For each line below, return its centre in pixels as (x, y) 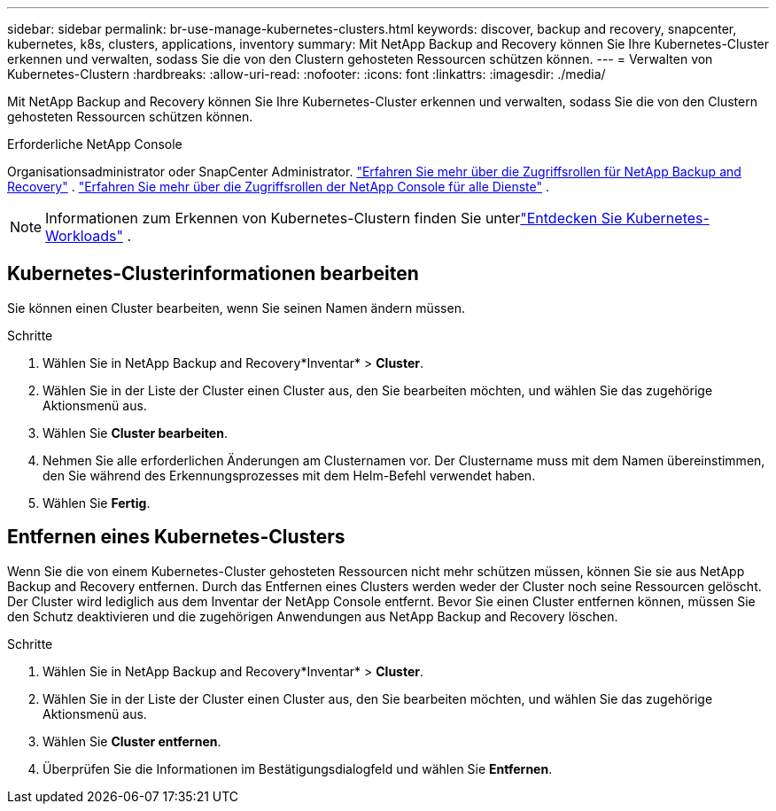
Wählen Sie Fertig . (97, 503)
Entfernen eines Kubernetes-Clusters (176, 537)
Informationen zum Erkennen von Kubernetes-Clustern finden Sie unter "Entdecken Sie (334, 218)
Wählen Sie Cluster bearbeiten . (135, 433)
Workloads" (84, 236)
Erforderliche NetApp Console (95, 144)
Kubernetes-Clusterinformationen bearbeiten (213, 274)
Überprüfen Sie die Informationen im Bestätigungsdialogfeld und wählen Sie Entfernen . (298, 768)
